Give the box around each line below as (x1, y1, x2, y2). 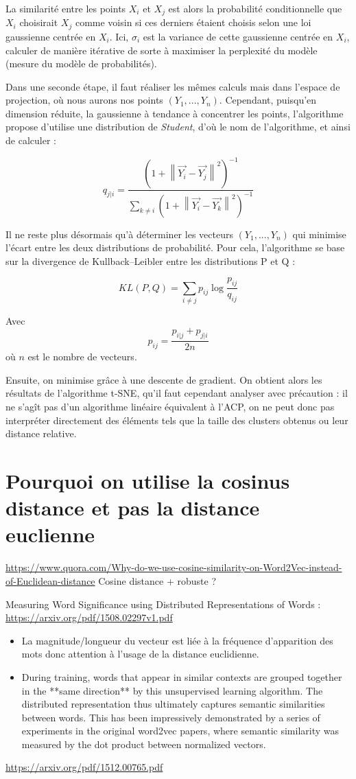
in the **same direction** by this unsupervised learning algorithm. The (21, 683, 323, 697)
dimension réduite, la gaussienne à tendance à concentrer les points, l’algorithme (5, 106, 344, 120)
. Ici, (109, 29, 129, 43)
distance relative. (5, 426, 77, 441)
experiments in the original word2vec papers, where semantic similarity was (21, 723, 339, 738)
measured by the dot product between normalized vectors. (21, 736, 266, 751)
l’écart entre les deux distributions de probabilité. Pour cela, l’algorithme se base (5, 240, 345, 255)
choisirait (19, 15, 58, 30)
